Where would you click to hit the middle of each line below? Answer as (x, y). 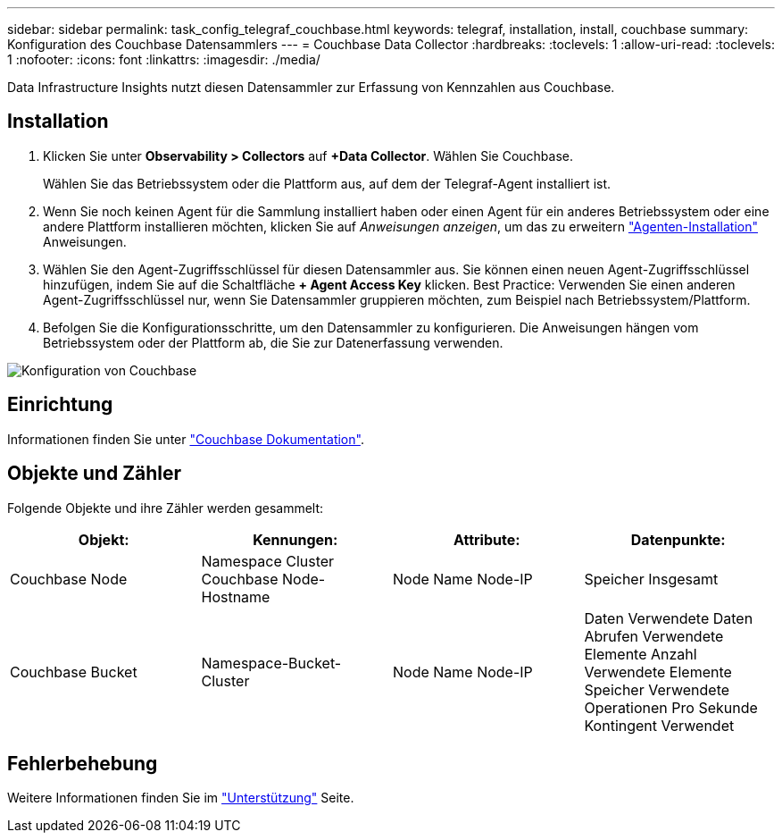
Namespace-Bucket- (271, 663)
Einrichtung (60, 405)
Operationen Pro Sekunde (671, 707)
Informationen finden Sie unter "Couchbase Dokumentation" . (186, 439)
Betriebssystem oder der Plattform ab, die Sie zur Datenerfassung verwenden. (273, 342)
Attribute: (487, 539)
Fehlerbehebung (83, 763)
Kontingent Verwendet (659, 725)
